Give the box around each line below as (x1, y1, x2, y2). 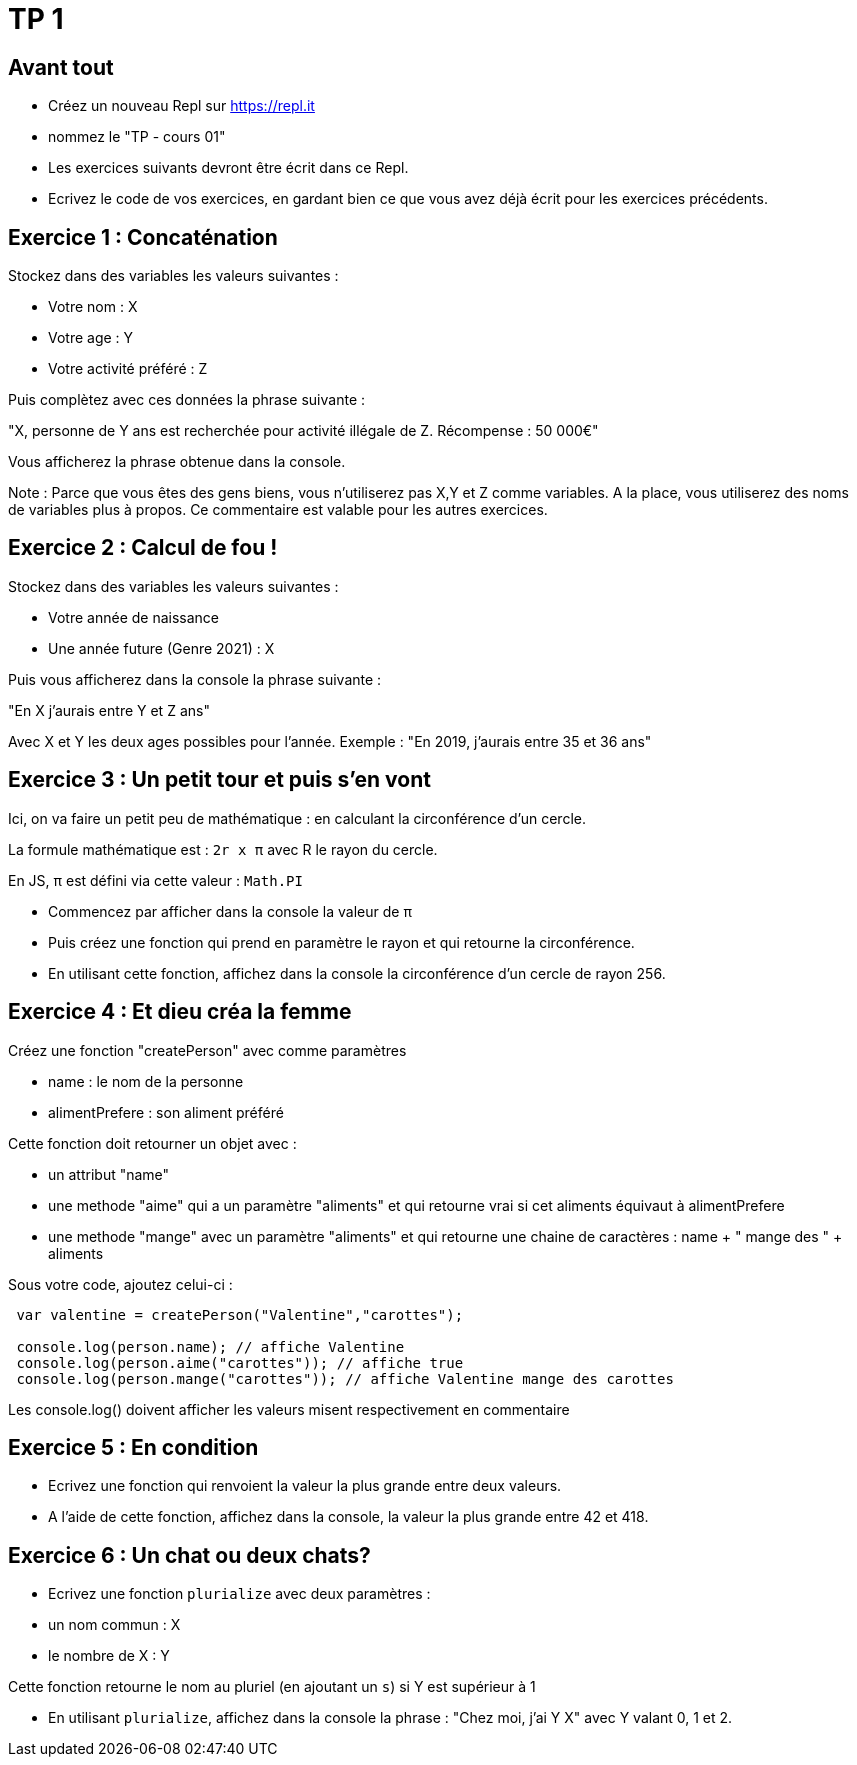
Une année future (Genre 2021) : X (48, 639, 275, 657)
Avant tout (8, 54, 114, 80)
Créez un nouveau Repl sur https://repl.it (48, 97, 315, 115)
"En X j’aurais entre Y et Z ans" (8, 701, 210, 719)
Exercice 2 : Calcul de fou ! (8, 535, 278, 561)
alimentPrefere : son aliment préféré (48, 1103, 284, 1121)
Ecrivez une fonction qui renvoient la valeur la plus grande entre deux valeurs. (48, 1477, 562, 1495)
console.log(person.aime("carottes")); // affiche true (16, 1354, 464, 1371)
